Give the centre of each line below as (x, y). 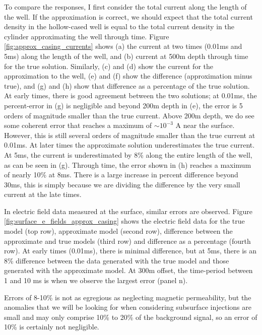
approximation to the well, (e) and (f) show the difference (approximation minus (128, 76)
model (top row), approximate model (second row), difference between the (118, 231)
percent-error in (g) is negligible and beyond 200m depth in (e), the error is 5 (123, 105)
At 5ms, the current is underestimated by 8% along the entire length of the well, (128, 154)
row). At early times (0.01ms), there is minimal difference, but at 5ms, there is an (130, 251)
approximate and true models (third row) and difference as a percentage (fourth (127, 241)
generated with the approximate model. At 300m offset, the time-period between (128, 270)
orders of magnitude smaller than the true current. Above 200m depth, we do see (129, 115)
